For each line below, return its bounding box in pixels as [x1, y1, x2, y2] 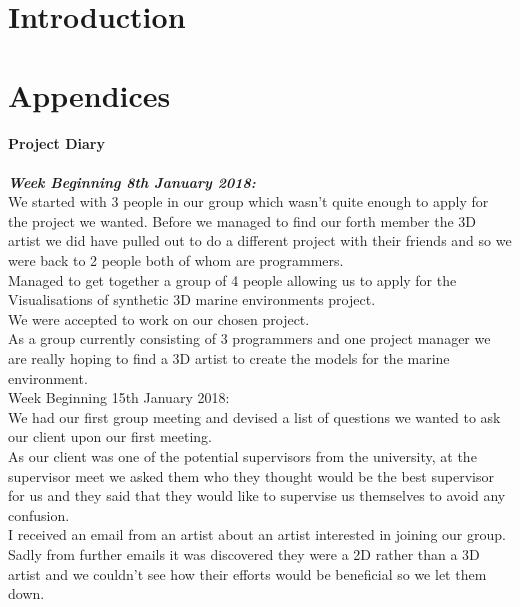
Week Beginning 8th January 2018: [8, 171, 256, 192]
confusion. [8, 504, 70, 525]
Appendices [8, 74, 171, 115]
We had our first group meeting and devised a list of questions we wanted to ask [8, 406, 501, 427]
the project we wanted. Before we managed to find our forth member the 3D [8, 210, 476, 231]
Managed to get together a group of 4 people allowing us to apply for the [8, 269, 457, 290]
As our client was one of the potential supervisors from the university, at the [8, 446, 477, 466]
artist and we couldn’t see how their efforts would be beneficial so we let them [8, 563, 487, 584]
